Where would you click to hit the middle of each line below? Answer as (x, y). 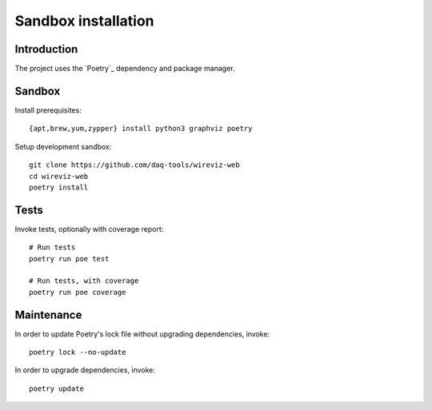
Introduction (46, 49)
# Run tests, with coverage (84, 281)
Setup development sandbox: (63, 146)
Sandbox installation (85, 21)
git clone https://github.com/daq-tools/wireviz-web (134, 165)
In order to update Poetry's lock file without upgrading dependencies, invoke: (142, 334)
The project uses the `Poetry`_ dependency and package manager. (125, 69)
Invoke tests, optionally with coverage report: (89, 229)
